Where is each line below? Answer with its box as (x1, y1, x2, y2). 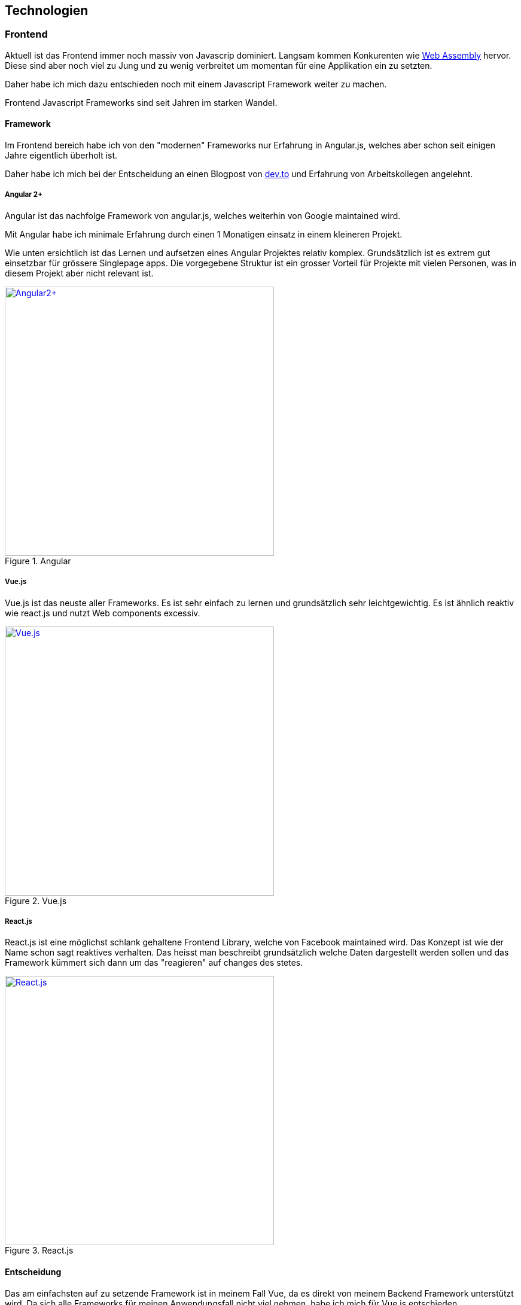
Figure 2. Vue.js (5, 895, 67, 906)
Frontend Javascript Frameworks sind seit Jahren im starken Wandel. (5, 97, 278, 108)
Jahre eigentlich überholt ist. (5, 150, 118, 161)
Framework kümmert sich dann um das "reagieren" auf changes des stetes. (5, 957, 303, 968)
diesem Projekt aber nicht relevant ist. (5, 267, 154, 278)
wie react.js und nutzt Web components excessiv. (5, 607, 200, 618)
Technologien (5, 3, 89, 18)
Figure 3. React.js (5, 1245, 74, 1256)
